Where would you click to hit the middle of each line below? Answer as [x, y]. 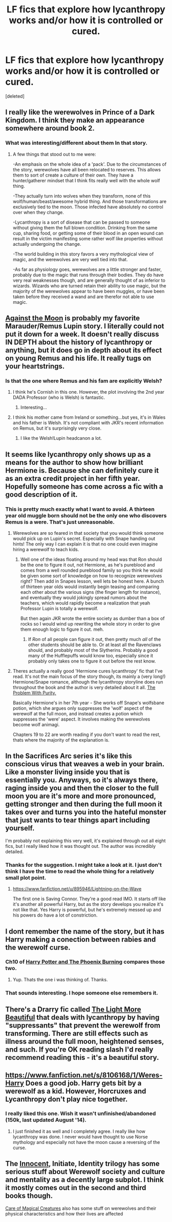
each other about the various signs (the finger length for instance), [91, 592]
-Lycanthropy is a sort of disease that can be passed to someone [81, 222]
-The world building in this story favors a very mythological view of [83, 254]
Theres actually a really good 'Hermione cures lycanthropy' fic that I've [88, 671]
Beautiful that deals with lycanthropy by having [82, 1017]
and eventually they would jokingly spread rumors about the [83, 597]
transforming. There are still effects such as [77, 1033]
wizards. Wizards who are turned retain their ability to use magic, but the [89, 285]
